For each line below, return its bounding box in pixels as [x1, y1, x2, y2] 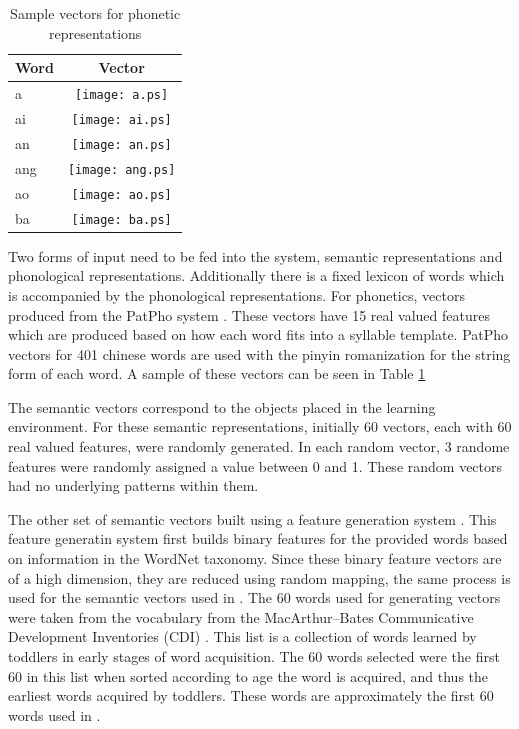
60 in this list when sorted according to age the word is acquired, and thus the [8, 665, 489, 686]
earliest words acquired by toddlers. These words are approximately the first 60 [8, 685, 494, 706]
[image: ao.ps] [71, 187, 172, 202]
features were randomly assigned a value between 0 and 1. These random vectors [8, 455, 503, 476]
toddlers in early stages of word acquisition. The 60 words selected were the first [8, 646, 500, 666]
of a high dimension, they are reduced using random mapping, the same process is [8, 567, 511, 588]
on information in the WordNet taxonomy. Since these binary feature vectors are [8, 548, 502, 569]
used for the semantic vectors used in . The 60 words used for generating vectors [8, 587, 501, 608]
